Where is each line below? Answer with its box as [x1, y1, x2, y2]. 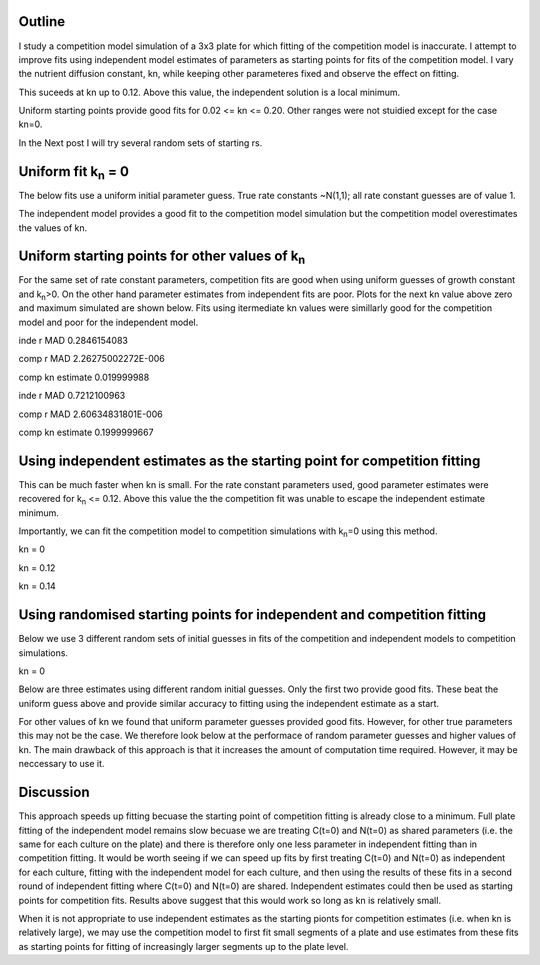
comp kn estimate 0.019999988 [18, 371, 150, 383]
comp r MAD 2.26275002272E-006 [18, 353, 165, 365]
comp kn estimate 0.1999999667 [18, 426, 154, 438]
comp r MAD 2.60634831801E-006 [18, 408, 164, 420]
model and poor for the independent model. [18, 316, 199, 328]
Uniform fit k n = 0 [18, 163, 130, 182]
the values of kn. [18, 221, 88, 234]
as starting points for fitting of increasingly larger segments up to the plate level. [18, 940, 349, 952]
